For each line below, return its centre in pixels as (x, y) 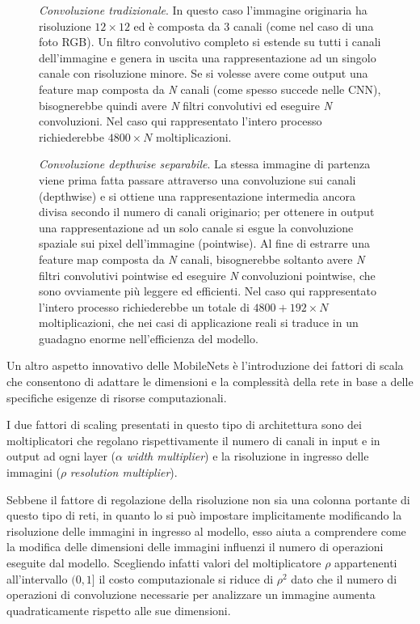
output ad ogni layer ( (61, 456)
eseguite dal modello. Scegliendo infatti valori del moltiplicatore (164, 562)
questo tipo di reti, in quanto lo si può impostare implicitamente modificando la (204, 515)
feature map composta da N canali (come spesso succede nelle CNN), (210, 89)
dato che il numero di (344, 578)
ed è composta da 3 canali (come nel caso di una (254, 25)
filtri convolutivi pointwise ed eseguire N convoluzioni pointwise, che (207, 275)
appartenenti (366, 562)
